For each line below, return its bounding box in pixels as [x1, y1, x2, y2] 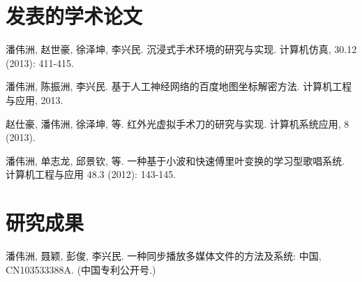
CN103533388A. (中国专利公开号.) [6, 262, 156, 276]
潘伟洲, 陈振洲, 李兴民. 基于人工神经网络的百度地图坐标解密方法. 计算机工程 [6, 79, 352, 94]
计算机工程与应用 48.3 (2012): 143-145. [6, 167, 176, 181]
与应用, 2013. [6, 92, 63, 107]
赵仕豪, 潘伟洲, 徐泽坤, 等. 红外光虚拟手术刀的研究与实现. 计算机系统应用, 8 [6, 116, 349, 131]
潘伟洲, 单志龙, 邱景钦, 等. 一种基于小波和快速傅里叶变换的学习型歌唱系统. [6, 153, 345, 168]
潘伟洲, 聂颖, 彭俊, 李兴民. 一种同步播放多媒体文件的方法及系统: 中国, [6, 248, 322, 262]
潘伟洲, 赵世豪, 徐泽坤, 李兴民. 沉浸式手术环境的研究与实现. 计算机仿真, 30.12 [6, 42, 357, 57]
